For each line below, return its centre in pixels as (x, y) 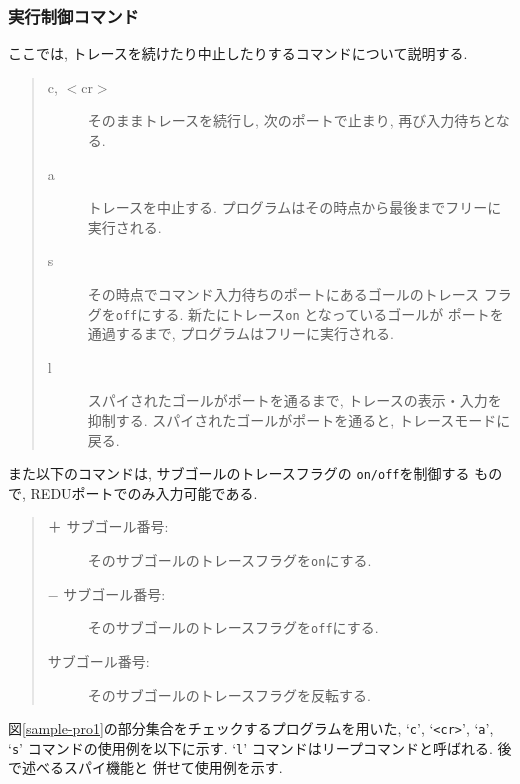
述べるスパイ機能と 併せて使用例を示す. (152, 767)
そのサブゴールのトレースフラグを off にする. (233, 627)
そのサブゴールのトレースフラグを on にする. (229, 560)
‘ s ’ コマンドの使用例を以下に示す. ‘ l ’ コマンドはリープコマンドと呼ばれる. (250, 747)
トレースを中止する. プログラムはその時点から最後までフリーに (294, 207)
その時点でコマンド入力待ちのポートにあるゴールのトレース (283, 293)
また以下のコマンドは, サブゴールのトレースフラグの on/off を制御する (239, 473)
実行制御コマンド (73, 15)
